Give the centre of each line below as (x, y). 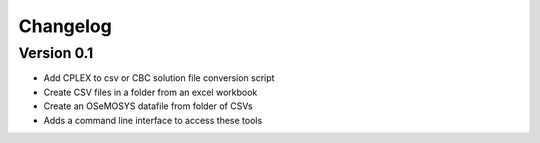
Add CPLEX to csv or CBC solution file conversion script (159, 78)
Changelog (65, 26)
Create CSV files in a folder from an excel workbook (150, 92)
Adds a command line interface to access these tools (153, 120)
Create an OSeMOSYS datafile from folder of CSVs (148, 106)
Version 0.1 (56, 53)
